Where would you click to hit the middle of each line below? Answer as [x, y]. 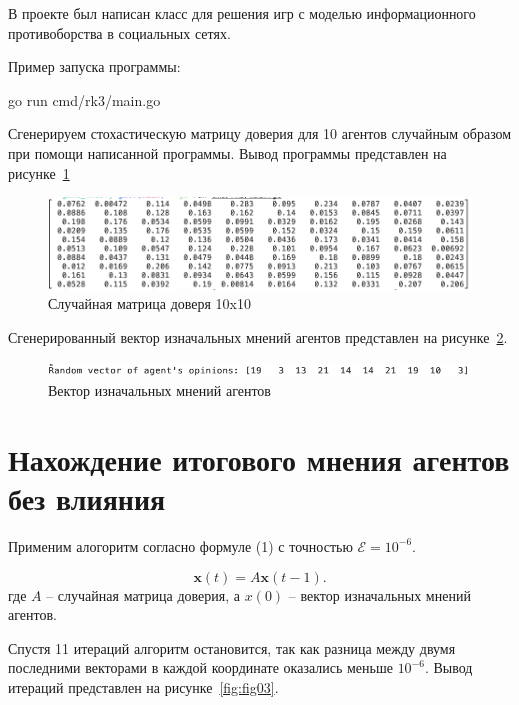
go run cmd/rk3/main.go [84, 99]
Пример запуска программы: [94, 66]
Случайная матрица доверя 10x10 [150, 303]
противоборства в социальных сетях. [119, 32]
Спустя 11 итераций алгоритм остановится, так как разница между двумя [232, 647]
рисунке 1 [39, 172]
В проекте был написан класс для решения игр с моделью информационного [242, 13]
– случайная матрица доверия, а [143, 594]
